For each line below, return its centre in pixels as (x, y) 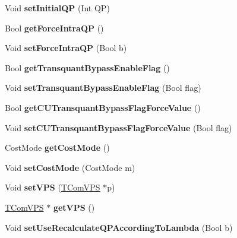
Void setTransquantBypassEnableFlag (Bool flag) (103, 88)
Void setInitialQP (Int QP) (57, 8)
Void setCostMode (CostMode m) (70, 167)
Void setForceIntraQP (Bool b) (66, 48)
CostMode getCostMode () (57, 147)
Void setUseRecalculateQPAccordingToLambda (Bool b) (119, 227)
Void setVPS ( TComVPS (53, 187)
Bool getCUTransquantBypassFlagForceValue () (103, 107)
